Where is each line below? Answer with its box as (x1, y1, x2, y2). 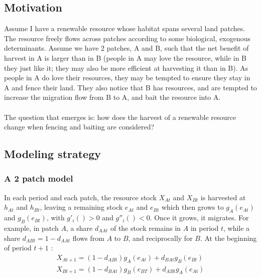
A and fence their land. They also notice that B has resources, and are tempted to (4, 82, 257, 92)
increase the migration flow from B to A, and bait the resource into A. (4, 92, 221, 102)
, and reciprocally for (128, 232, 193, 243)
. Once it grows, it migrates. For (150, 212, 249, 223)
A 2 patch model (4, 172, 73, 185)
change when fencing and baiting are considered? (4, 121, 155, 132)
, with (46, 212, 65, 223)
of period (4, 242, 32, 253)
